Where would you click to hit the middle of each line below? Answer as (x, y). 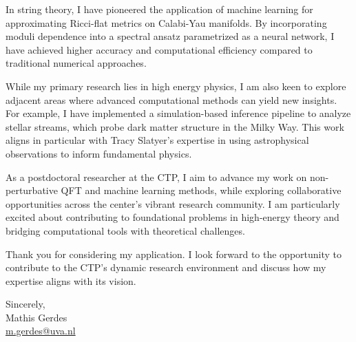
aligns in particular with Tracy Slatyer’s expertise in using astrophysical (157, 140)
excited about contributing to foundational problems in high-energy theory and (172, 217)
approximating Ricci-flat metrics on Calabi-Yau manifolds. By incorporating (166, 22)
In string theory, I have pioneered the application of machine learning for (159, 9)
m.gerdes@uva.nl (41, 331)
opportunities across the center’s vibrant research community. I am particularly (173, 203)
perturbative (32, 190)
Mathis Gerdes (36, 317)
